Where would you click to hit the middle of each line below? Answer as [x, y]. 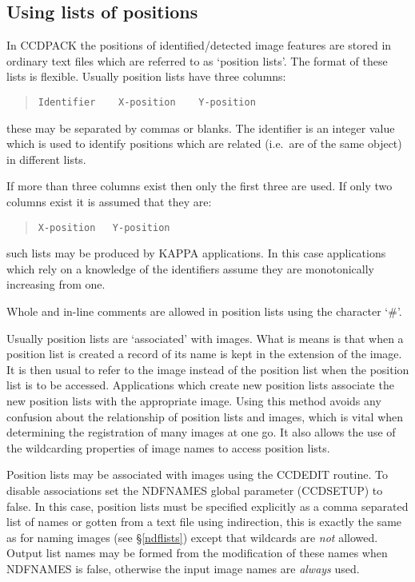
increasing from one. [56, 284]
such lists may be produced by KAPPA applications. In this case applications [196, 253]
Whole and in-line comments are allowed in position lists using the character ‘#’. [204, 311]
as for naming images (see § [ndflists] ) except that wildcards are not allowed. [192, 537]
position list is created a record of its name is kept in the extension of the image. [204, 354]
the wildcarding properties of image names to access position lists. [168, 447]
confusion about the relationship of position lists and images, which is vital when [205, 416]
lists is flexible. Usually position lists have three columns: [146, 76]
